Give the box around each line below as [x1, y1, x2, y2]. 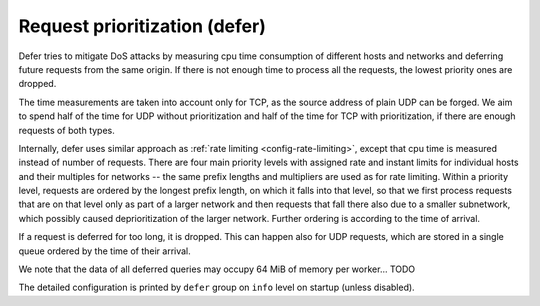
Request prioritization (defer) [18, 15, 267, 37]
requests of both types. [18, 124, 115, 136]
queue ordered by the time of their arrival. [18, 245, 192, 257]
